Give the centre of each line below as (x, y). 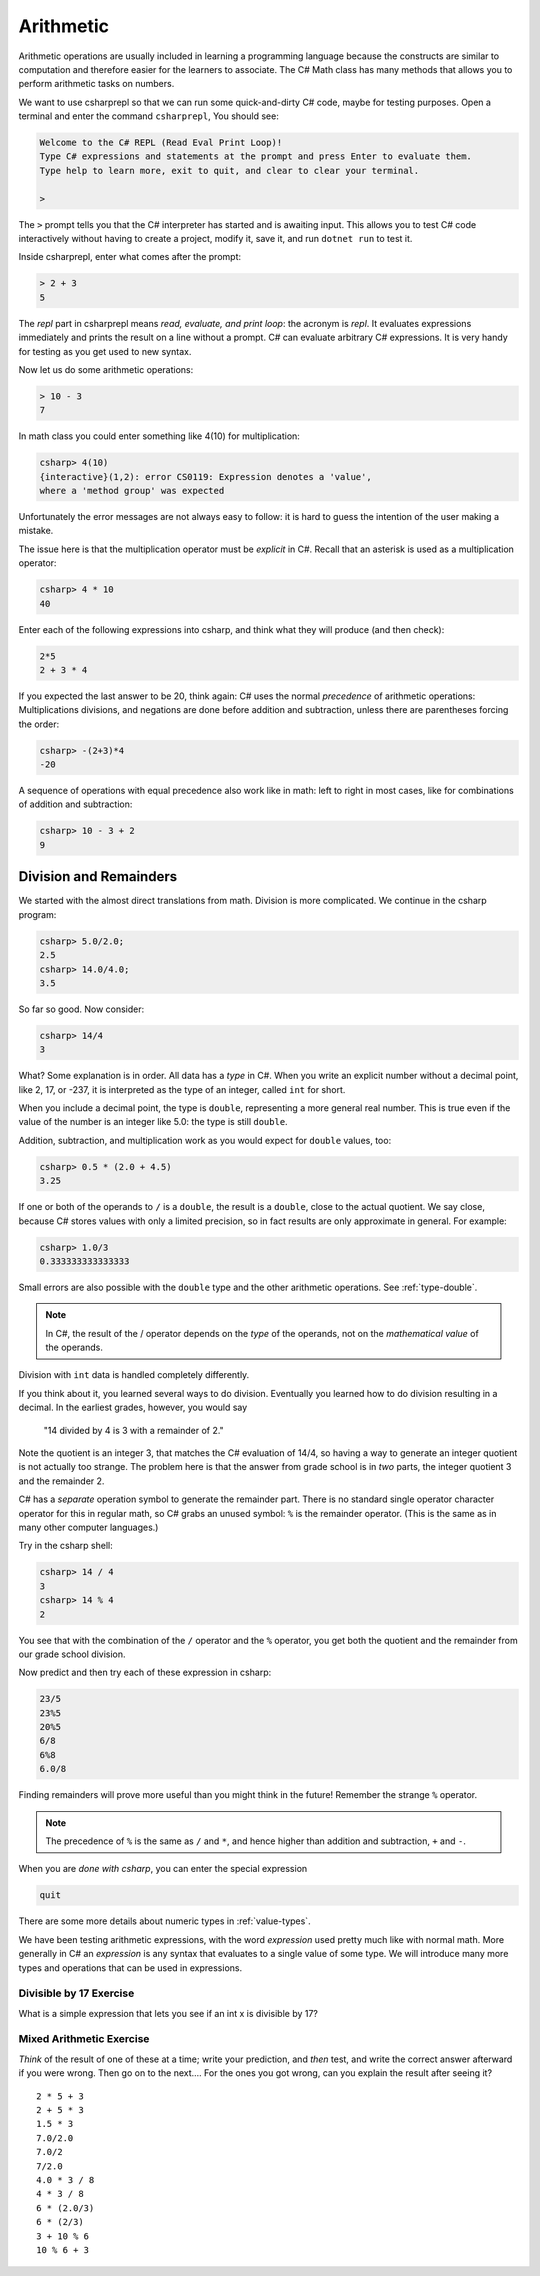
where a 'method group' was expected (132, 491)
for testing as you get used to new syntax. (105, 351)
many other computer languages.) (88, 1527)
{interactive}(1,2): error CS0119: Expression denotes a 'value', (205, 476)
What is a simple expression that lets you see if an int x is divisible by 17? (168, 2013)
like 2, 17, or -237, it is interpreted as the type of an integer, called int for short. (182, 1089)
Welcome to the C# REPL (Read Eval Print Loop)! (161, 143)
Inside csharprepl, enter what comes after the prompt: (130, 257)
